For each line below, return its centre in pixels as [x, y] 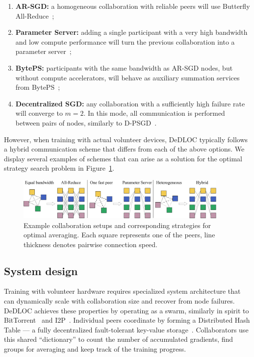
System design [41, 270]
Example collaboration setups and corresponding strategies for [117, 225]
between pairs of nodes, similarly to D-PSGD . [86, 122]
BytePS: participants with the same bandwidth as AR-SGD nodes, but [124, 67]
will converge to [39, 113]
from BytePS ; [38, 87]
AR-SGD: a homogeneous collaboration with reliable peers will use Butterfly [133, 6]
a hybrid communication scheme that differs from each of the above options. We [124, 149]
